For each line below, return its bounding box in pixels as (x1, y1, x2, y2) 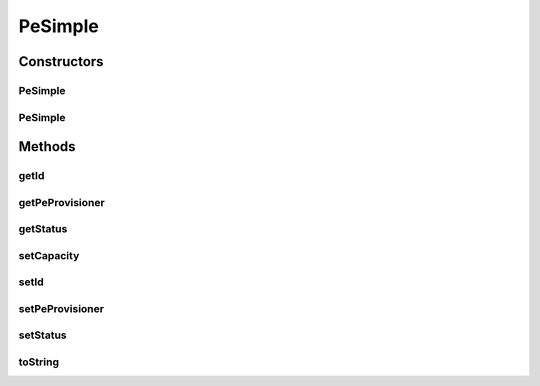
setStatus (18, 328, 67, 342)
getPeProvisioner (18, 195, 105, 209)
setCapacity (18, 248, 80, 262)
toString (18, 355, 60, 369)
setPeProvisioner (18, 301, 105, 315)
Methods (18, 138, 76, 155)
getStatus (18, 222, 68, 236)
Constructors (18, 53, 104, 70)
